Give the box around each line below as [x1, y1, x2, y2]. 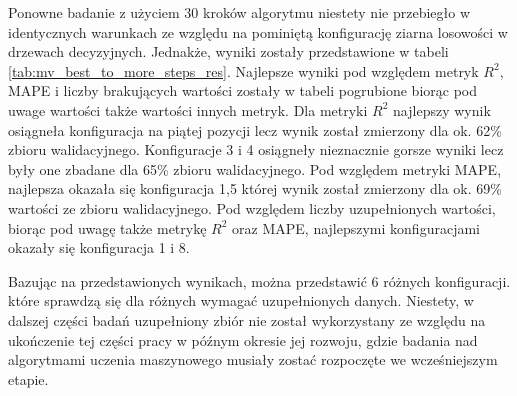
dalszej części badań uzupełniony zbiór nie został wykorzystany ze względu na [8, 309, 486, 330]
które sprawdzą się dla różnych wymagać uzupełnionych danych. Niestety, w [8, 290, 474, 311]
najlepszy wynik [393, 99, 491, 120]
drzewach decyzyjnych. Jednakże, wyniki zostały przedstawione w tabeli [8, 41, 449, 62]
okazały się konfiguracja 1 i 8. [8, 237, 190, 258]
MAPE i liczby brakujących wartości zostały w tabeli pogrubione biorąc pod [8, 80, 477, 101]
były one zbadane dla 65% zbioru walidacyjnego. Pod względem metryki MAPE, [8, 158, 502, 179]
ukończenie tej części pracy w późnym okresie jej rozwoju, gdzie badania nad [8, 329, 478, 350]
